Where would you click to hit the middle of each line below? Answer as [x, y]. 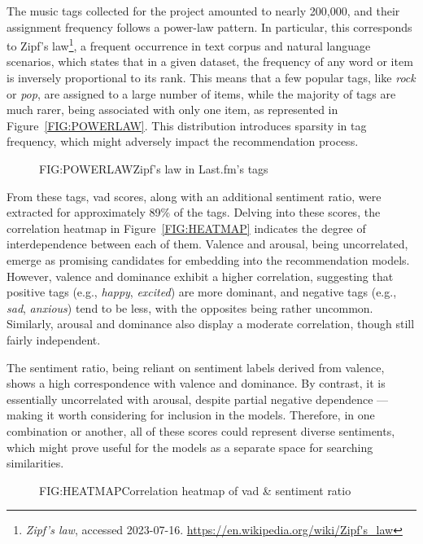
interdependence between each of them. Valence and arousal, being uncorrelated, [207, 244]
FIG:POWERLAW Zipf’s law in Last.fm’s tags [154, 169]
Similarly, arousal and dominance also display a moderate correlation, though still [211, 324]
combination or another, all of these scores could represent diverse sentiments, [201, 430]
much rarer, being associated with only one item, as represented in [172, 110]
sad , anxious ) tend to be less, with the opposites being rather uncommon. [190, 307]
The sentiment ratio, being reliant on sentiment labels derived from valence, [196, 367]
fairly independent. [54, 339]
